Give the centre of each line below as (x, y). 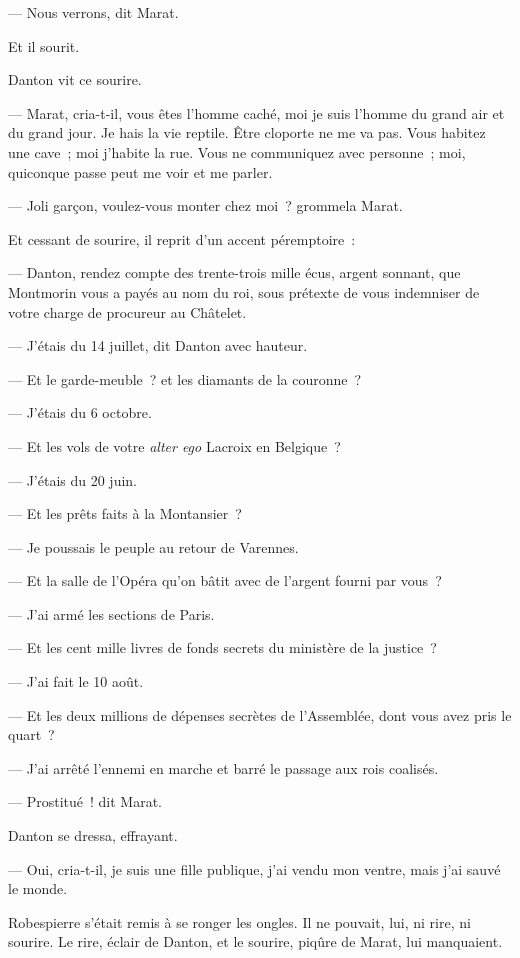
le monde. (38, 888)
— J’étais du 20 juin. (73, 479)
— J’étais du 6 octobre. (80, 412)
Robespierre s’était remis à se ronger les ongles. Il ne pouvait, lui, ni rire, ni (239, 921)
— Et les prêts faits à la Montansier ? (125, 513)
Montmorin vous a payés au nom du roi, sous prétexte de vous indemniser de (244, 291)
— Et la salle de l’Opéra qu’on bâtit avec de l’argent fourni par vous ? (225, 580)
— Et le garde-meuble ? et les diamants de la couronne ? (185, 378)
